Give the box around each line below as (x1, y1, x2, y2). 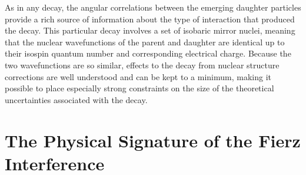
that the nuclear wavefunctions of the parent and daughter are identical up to (5, 35, 285, 48)
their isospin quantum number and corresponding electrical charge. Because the (5, 47, 291, 60)
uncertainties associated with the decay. (5, 93, 148, 105)
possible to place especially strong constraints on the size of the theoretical (5, 82, 274, 94)
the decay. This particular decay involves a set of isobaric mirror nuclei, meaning (5, 24, 295, 37)
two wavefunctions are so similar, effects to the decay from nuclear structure (5, 58, 280, 71)
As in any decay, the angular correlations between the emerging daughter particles (5, 1, 301, 13)
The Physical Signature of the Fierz (5, 128, 301, 152)
